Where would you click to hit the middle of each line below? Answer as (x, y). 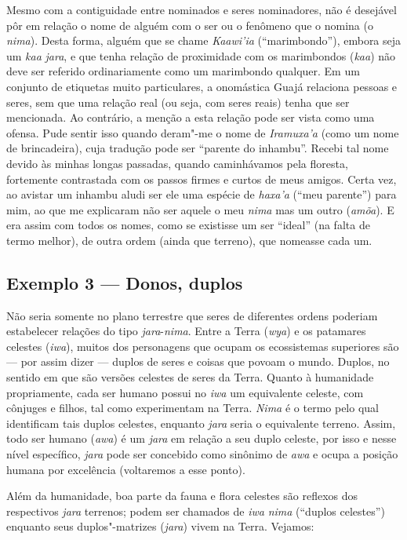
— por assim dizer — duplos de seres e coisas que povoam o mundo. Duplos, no (198, 361)
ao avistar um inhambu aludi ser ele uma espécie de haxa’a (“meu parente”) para (202, 194)
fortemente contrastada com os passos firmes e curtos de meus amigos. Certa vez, (202, 179)
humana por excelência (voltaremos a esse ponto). (126, 469)
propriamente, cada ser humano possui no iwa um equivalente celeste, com (185, 392)
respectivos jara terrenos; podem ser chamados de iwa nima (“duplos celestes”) (196, 511)
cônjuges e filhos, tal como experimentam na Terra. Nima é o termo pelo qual (193, 408)
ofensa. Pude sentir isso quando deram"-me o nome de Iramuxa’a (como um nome (203, 132)
